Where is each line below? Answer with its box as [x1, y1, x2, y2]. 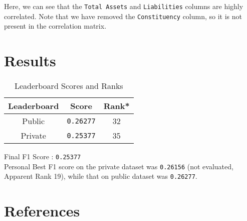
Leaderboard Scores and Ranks [14, 80, 123, 92]
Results [4, 50, 56, 71]
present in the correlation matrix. [4, 21, 107, 31]
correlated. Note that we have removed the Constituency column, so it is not [4, 11, 242, 21]
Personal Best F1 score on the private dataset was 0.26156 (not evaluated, [4, 161, 233, 171]
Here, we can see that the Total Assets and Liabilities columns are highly [4, 1, 243, 11]
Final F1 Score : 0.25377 [4, 151, 81, 162]
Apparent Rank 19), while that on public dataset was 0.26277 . [4, 171, 197, 181]
